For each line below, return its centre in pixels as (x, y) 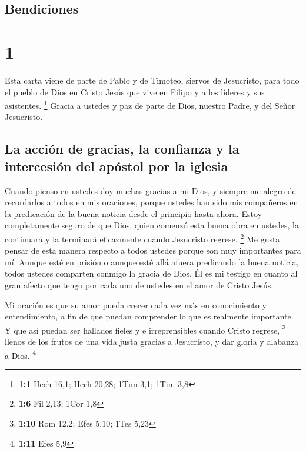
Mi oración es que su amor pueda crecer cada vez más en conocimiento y (136, 304)
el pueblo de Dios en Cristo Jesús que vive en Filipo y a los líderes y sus (135, 91)
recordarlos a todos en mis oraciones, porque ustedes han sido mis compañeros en (152, 202)
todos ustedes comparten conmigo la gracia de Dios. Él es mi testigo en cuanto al (151, 273)
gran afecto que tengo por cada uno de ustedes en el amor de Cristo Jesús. (139, 284)
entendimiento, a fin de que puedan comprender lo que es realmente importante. (149, 316)
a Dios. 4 (21, 354)
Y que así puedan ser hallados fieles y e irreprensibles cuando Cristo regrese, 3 (145, 329)
